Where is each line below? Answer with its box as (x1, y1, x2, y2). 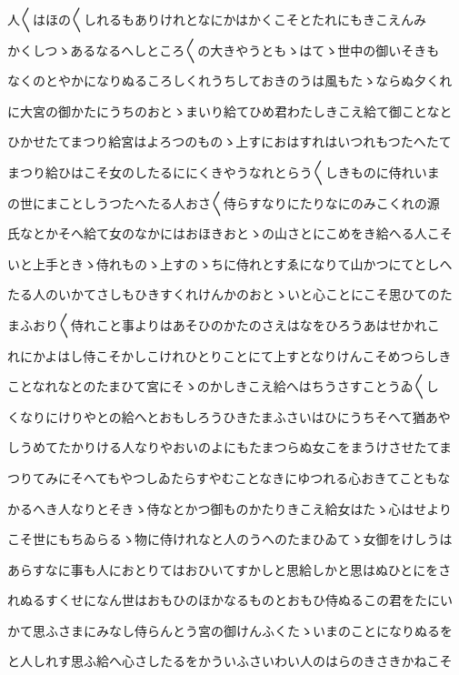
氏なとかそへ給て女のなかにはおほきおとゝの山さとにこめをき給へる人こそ (7, 224, 453, 243)
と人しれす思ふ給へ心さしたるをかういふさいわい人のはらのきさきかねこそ (7, 651, 453, 670)
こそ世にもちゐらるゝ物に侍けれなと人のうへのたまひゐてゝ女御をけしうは (7, 529, 453, 549)
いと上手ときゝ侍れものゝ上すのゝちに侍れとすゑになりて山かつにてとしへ (7, 254, 453, 273)
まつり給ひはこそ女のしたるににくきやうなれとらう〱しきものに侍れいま (7, 162, 440, 181)
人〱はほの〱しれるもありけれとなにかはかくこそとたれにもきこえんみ (7, 10, 427, 28)
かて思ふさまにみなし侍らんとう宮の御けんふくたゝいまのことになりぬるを (7, 620, 453, 640)
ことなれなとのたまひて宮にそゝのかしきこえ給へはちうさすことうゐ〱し (7, 377, 439, 396)
